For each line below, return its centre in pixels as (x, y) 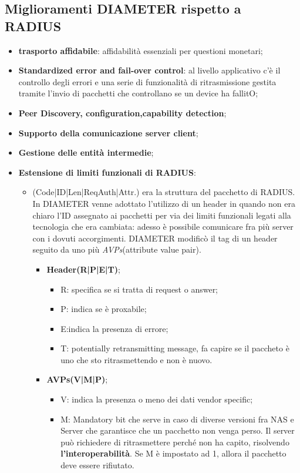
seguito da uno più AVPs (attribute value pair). (117, 249)
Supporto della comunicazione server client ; (108, 132)
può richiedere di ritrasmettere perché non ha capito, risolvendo (175, 442)
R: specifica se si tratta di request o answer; (139, 289)
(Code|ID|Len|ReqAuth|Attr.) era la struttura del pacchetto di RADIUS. (164, 192)
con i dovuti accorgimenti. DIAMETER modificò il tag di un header (155, 238)
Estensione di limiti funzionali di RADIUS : (107, 172)
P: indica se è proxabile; (104, 309)
